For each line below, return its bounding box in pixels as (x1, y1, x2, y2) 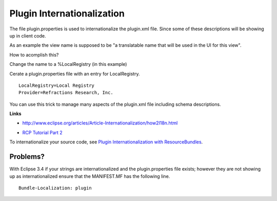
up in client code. (9, 32, 46, 39)
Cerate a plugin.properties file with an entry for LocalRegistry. (9, 70, 140, 77)
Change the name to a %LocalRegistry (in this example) (9, 61, 127, 67)
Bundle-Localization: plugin (18, 185, 92, 191)
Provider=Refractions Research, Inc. (18, 90, 114, 96)
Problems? (9, 152, 45, 161)
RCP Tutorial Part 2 (22, 129, 63, 136)
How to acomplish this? (9, 51, 59, 58)
